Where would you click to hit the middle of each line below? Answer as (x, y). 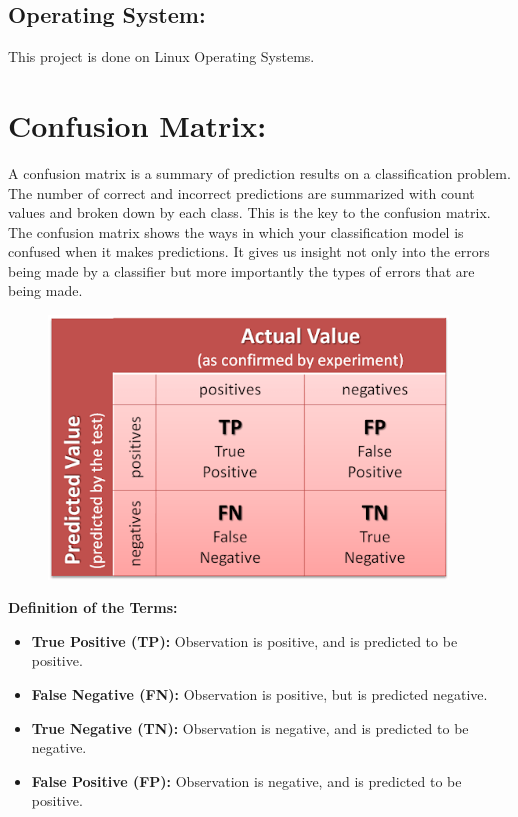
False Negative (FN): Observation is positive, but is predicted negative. (259, 694)
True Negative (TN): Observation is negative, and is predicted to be (250, 727)
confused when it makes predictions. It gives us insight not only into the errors (249, 251)
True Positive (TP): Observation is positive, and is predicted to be (244, 640)
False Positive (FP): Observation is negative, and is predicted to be (246, 780)
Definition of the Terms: (93, 607)
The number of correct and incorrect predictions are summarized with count (241, 192)
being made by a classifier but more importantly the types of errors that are (241, 270)
